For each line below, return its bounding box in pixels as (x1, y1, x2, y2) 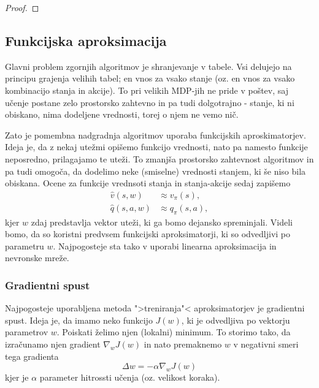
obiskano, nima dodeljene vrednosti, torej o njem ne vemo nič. (5, 108, 239, 121)
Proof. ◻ (5, 1, 39, 13)
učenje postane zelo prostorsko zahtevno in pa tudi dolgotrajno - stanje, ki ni (5, 96, 294, 108)
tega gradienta (5, 349, 59, 362)
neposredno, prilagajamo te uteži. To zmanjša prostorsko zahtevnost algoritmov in (5, 152, 314, 165)
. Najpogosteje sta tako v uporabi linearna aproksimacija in (53, 239, 277, 252)
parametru (5, 239, 44, 252)
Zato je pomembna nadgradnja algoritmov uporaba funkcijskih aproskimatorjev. (5, 128, 306, 141)
